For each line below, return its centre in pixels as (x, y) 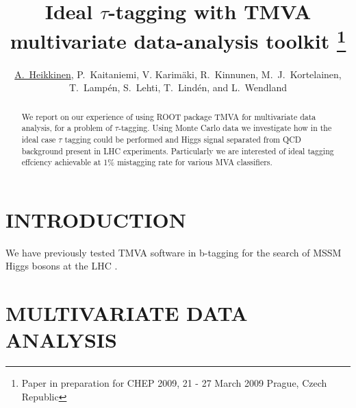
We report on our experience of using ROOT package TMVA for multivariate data (169, 116)
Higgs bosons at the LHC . (62, 266)
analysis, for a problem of (67, 128)
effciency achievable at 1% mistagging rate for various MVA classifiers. (147, 162)
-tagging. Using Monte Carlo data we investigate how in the (225, 128)
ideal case (39, 139)
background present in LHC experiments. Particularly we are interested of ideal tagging (178, 151)
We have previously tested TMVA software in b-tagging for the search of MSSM (174, 252)
